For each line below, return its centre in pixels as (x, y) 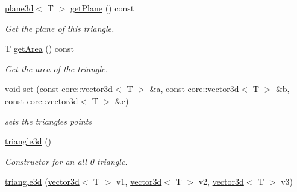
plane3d (19, 8)
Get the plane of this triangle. (60, 28)
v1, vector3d (139, 181)
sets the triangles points (48, 121)
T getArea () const (39, 48)
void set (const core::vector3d (59, 89)
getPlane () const (102, 8)
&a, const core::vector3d (194, 89)
